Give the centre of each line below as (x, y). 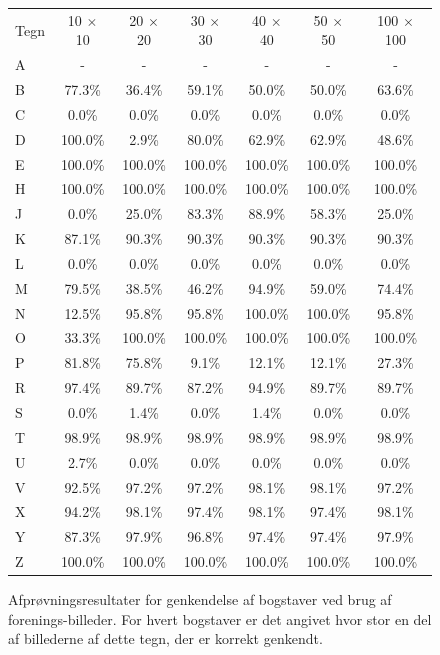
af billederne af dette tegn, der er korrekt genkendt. (165, 638)
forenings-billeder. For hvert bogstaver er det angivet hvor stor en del (220, 618)
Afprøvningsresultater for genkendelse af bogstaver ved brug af (200, 599)
